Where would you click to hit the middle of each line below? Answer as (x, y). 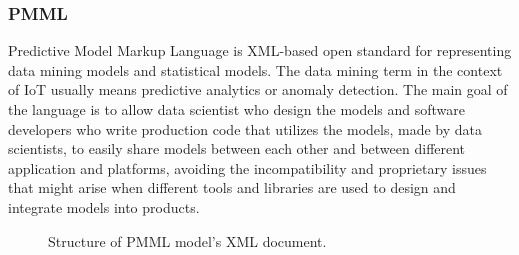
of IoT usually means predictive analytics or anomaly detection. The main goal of (258, 89)
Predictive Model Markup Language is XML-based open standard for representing (260, 50)
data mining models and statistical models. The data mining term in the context (255, 69)
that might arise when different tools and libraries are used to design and (232, 187)
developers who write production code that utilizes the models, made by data (245, 128)
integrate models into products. (104, 206)
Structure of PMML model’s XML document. (187, 240)
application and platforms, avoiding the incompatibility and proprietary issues (247, 167)
